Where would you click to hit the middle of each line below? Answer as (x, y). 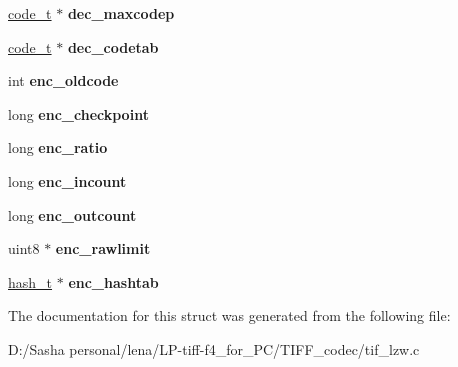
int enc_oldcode (63, 80)
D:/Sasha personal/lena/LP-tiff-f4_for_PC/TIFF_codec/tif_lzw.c (214, 348)
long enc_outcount (72, 214)
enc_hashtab (113, 281)
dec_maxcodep (121, 13)
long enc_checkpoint (78, 113)
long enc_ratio (58, 147)
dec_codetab (113, 46)
